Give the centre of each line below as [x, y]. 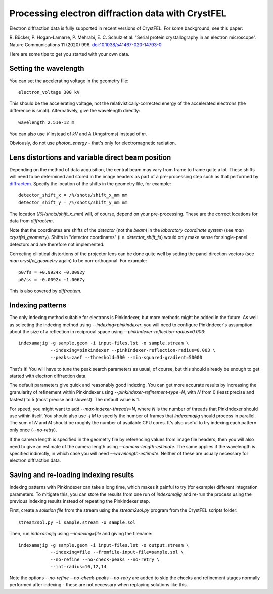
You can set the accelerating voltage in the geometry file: [69, 81]
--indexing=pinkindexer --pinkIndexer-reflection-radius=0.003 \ [133, 350]
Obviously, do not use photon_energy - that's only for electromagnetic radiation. [93, 143]
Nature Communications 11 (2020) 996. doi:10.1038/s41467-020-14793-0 [85, 45]
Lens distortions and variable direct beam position [90, 157]
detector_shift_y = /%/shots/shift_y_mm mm [73, 202]
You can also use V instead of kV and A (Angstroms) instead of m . [78, 134]
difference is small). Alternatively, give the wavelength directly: [75, 110]
